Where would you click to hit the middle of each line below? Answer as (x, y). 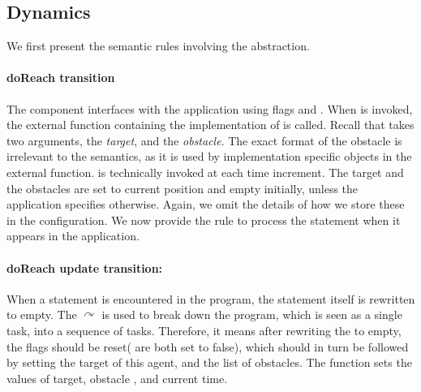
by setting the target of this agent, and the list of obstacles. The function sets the (209, 362)
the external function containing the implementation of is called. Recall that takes (210, 125)
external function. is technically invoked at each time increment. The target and (205, 172)
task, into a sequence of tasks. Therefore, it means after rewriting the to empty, (204, 330)
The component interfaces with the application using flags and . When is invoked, (210, 108)
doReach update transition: (85, 267)
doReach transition (61, 78)
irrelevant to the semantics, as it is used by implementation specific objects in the (209, 156)
